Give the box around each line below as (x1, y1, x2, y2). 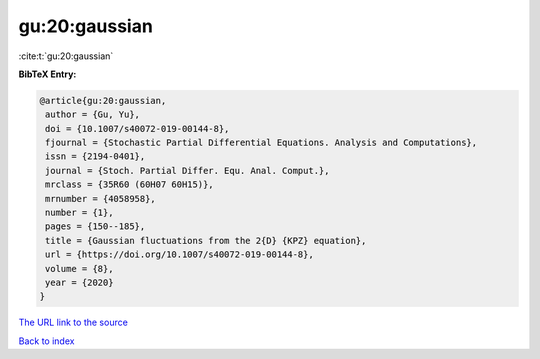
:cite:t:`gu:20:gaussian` (18, 50, 114, 62)
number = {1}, (45, 207, 114, 219)
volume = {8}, (45, 263, 114, 274)
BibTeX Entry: (18, 68, 77, 80)
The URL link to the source (18, 316, 129, 329)
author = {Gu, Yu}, (45, 109, 140, 120)
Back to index (18, 335, 75, 347)
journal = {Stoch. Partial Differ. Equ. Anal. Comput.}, (45, 165, 330, 176)
